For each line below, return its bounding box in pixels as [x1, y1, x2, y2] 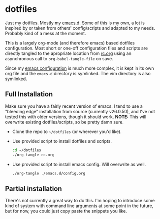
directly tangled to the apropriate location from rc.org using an [5, 50, 132, 56]
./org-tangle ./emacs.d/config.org [12, 171, 86, 176]
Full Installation [5, 90, 53, 98]
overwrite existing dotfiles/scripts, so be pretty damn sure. [5, 119, 124, 125]
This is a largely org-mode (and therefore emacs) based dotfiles [5, 40, 135, 45]
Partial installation [5, 184, 63, 193]
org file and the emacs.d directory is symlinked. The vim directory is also [5, 70, 151, 76]
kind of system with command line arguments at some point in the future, [5, 203, 154, 209]
